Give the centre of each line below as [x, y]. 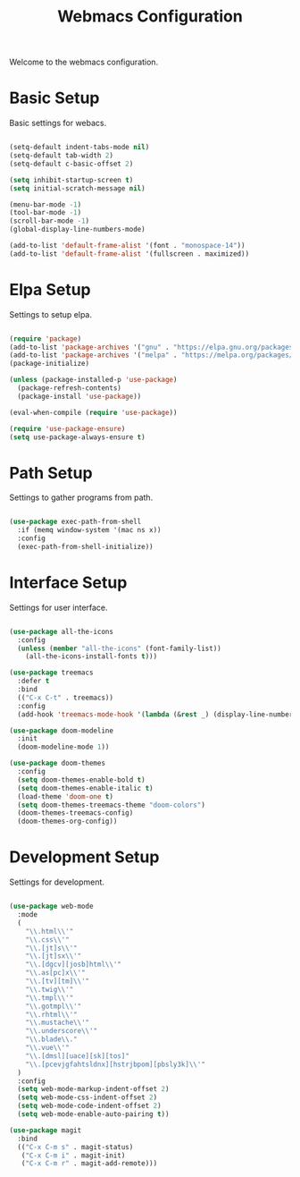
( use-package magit [46, 1130]
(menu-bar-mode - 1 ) [46, 204]
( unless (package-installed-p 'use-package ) [93, 380]
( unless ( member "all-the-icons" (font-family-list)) [119, 648]
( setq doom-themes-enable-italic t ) [85, 788]
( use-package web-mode [51, 906]
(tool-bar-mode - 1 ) [46, 213]
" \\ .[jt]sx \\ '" [54, 956]
